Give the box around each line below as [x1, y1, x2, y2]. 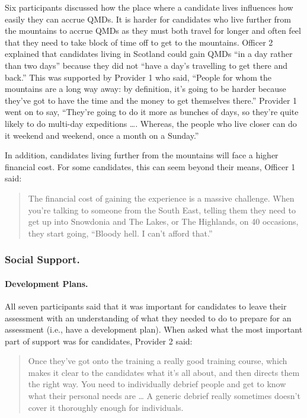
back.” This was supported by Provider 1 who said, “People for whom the [5, 71, 272, 83]
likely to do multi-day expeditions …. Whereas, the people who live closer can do [5, 117, 297, 129]
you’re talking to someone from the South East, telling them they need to [28, 203, 296, 216]
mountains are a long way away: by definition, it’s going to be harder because [5, 82, 286, 95]
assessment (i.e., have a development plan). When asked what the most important [5, 323, 303, 336]
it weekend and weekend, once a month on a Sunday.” [5, 129, 199, 141]
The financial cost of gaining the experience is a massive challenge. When [28, 192, 295, 204]
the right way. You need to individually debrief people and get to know [28, 378, 286, 390]
